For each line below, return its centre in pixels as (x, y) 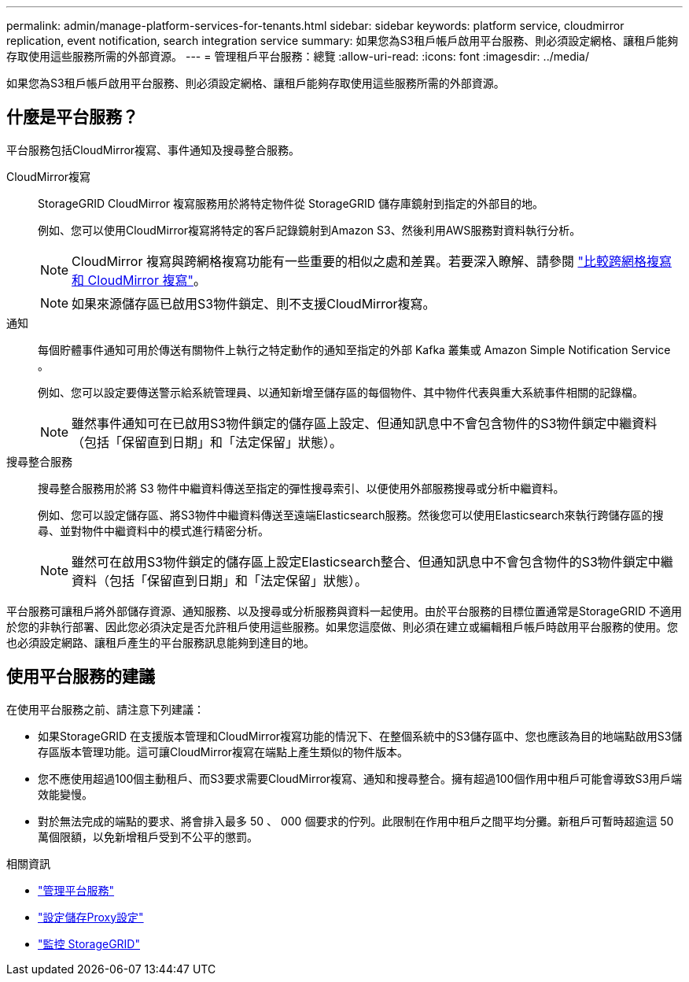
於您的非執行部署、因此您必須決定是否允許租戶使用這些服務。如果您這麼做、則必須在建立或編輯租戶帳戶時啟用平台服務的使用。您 (342, 626)
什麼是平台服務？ (72, 117)
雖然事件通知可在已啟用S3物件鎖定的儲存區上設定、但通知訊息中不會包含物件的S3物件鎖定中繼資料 (365, 423)
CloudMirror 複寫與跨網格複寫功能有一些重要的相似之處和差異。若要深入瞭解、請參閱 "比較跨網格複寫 (372, 261)
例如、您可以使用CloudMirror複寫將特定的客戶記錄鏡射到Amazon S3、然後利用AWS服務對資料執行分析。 (309, 230)
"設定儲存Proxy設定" (91, 917)
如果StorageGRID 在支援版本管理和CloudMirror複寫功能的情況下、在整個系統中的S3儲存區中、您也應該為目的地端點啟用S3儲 (360, 736)
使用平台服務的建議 (81, 677)
